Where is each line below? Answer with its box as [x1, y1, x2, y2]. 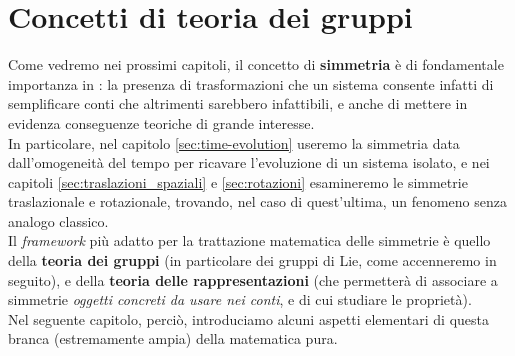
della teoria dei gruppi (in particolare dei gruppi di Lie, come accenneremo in [8, 250, 497, 271]
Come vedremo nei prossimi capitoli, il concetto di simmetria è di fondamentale [8, 54, 504, 75]
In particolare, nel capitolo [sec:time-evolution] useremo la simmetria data [8, 132, 460, 153]
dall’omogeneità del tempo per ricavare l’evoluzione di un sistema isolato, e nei [8, 152, 490, 173]
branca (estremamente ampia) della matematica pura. [8, 328, 338, 349]
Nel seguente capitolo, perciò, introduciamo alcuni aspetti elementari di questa [8, 308, 490, 329]
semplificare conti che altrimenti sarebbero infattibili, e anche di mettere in [8, 93, 468, 114]
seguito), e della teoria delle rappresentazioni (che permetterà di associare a [8, 269, 498, 290]
